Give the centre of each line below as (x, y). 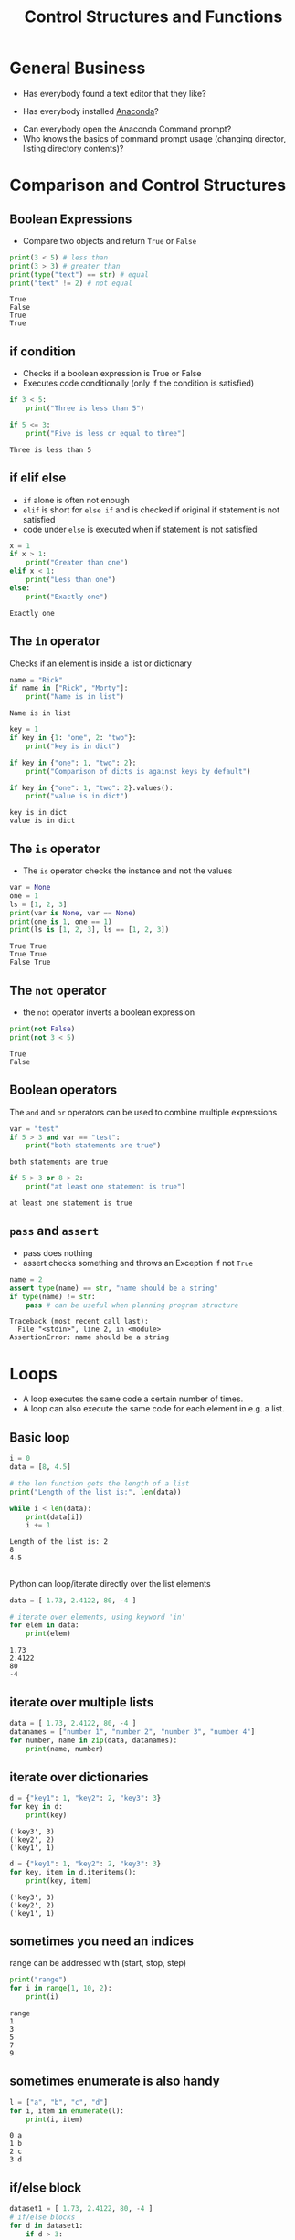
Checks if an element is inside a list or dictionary (100, 663)
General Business (78, 68)
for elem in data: (44, 1625)
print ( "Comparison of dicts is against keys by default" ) (138, 771)
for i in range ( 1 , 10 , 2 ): (61, 1989)
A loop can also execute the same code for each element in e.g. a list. (153, 1409)
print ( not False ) (42, 1030)
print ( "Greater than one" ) (77, 563)
